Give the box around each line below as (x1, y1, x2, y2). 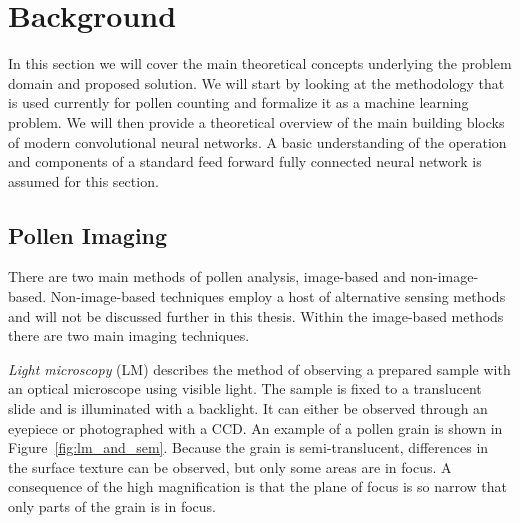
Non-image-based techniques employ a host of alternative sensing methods (50, 286, 506, 307)
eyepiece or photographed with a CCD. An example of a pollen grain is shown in (8, 417, 503, 438)
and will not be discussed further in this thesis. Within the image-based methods (8, 305, 504, 326)
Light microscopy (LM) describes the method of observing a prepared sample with (8, 358, 511, 379)
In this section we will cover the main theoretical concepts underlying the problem (8, 53, 512, 74)
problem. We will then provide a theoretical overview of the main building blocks (8, 111, 505, 132)
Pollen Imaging (8, 219, 168, 250)
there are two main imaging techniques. (8, 325, 250, 346)
